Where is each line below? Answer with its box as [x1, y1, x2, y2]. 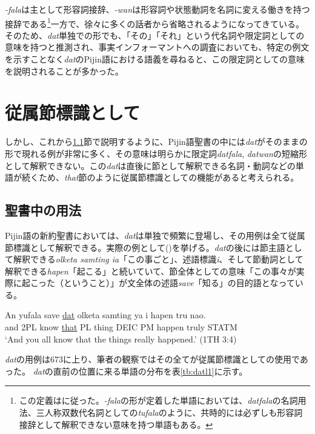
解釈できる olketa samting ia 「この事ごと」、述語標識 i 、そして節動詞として [13, 253, 303, 265]
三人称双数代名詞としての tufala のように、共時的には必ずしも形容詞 [36, 406, 303, 419]
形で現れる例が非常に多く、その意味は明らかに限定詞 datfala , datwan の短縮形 [5, 147, 307, 159]
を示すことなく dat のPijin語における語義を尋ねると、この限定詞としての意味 [5, 53, 305, 65]
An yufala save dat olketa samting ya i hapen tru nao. [5, 309, 206, 321]
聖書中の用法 [5, 201, 81, 219]
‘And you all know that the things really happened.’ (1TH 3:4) [5, 332, 237, 345]
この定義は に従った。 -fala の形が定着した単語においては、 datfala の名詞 [19, 394, 298, 407]
